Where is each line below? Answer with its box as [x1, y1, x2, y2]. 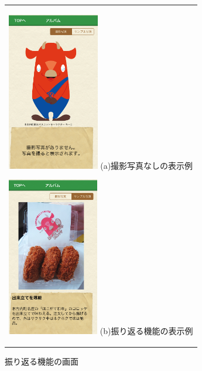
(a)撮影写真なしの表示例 [100, 159, 193, 171]
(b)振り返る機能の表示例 [100, 324, 193, 336]
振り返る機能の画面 [5, 355, 78, 367]
